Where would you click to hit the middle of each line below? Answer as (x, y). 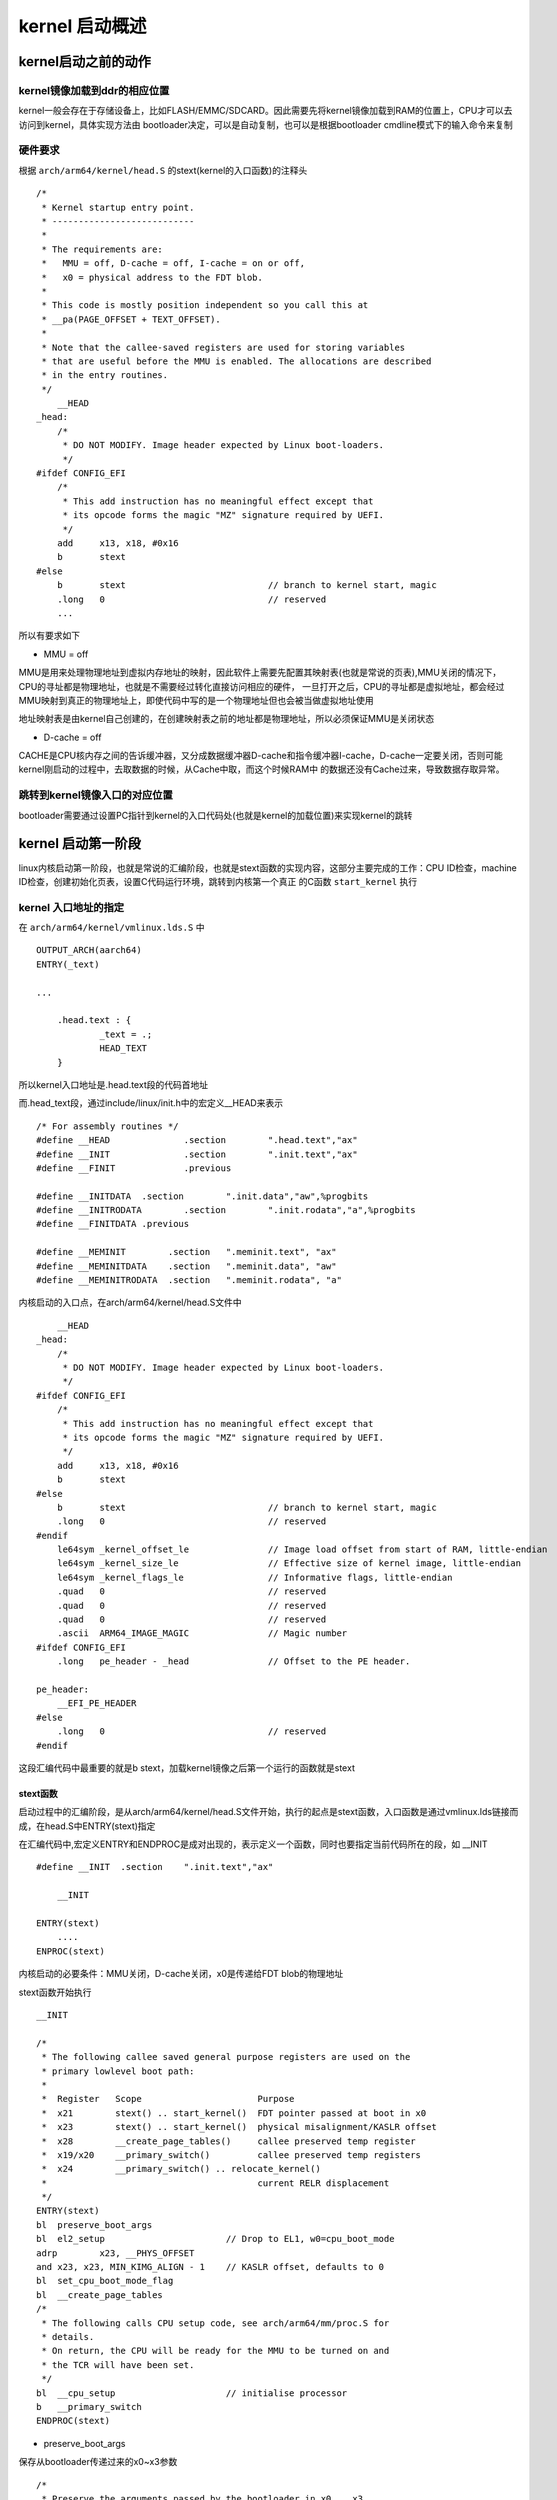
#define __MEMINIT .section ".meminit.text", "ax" (186, 1252)
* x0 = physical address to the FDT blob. (152, 277)
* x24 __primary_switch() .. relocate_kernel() (181, 2169)
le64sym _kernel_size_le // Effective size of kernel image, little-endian (289, 1563)
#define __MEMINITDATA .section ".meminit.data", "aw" (186, 1266)
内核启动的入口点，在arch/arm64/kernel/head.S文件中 (130, 1302)
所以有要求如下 (49, 636)
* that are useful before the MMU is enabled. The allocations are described (236, 361)
